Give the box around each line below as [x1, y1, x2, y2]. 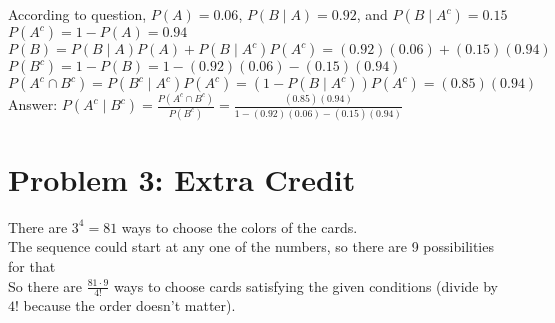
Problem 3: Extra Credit [8, 158, 356, 199]
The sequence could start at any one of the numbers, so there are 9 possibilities [8, 236, 494, 257]
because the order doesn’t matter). [23, 295, 236, 316]
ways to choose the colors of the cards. [121, 216, 358, 237]
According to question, [8, 4, 147, 24]
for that [8, 255, 56, 276]
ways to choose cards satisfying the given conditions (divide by [114, 275, 498, 296]
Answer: [8, 94, 58, 115]
